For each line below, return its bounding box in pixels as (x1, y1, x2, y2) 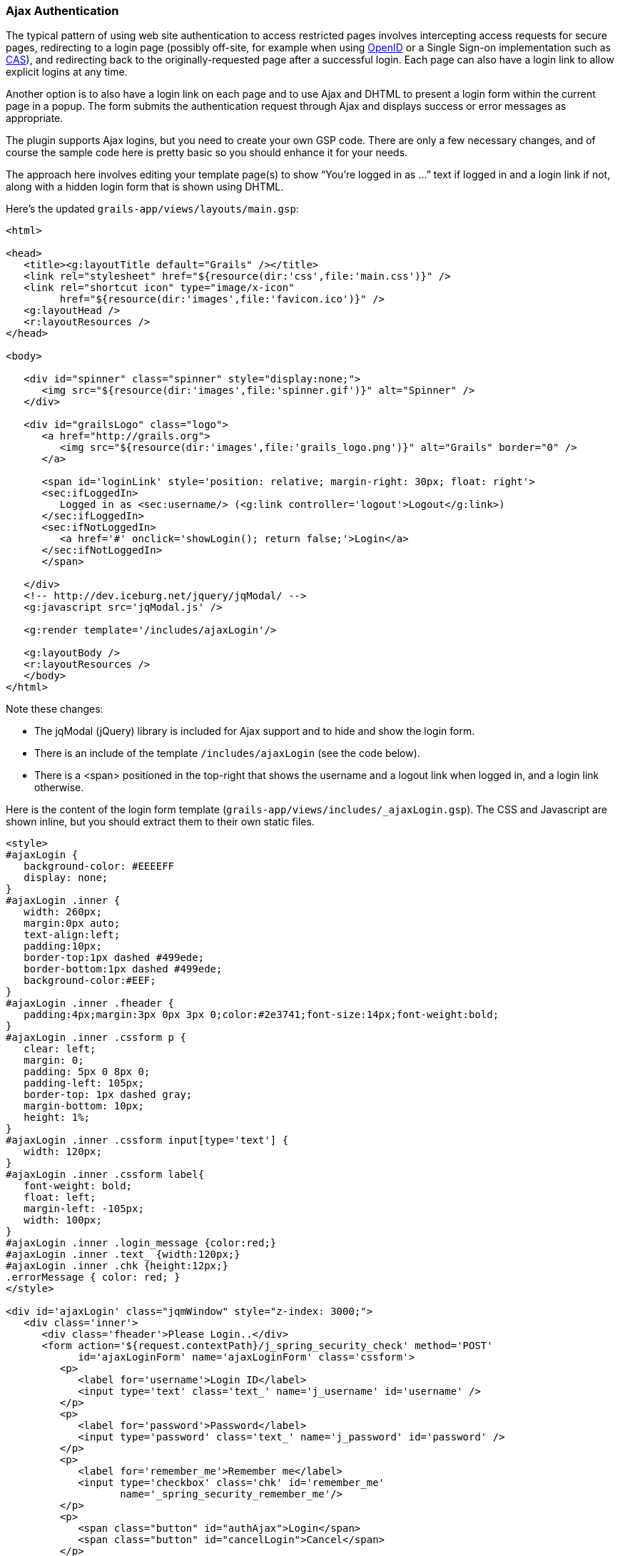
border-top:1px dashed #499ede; (24, 952, 205, 964)
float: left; (24, 1191, 96, 1204)
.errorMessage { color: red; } (6, 1271, 181, 1283)
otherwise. (34, 781, 84, 794)
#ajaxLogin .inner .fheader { (6, 997, 175, 1010)
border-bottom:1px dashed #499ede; (24, 963, 223, 975)
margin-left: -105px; (24, 1203, 144, 1215)
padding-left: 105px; (24, 1077, 144, 1089)
